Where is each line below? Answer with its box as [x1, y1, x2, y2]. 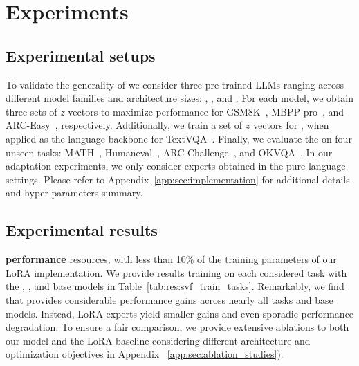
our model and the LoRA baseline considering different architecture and [6, 333, 311, 347]
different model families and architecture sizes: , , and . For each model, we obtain [6, 91, 353, 105]
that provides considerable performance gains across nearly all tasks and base [6, 292, 333, 306]
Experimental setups [6, 44, 156, 66]
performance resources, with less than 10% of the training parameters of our [6, 252, 337, 266]
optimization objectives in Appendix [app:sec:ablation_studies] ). [6, 347, 284, 361]
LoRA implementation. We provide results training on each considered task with [6, 265, 347, 280]
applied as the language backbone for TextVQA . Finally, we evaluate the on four [6, 131, 352, 145]
